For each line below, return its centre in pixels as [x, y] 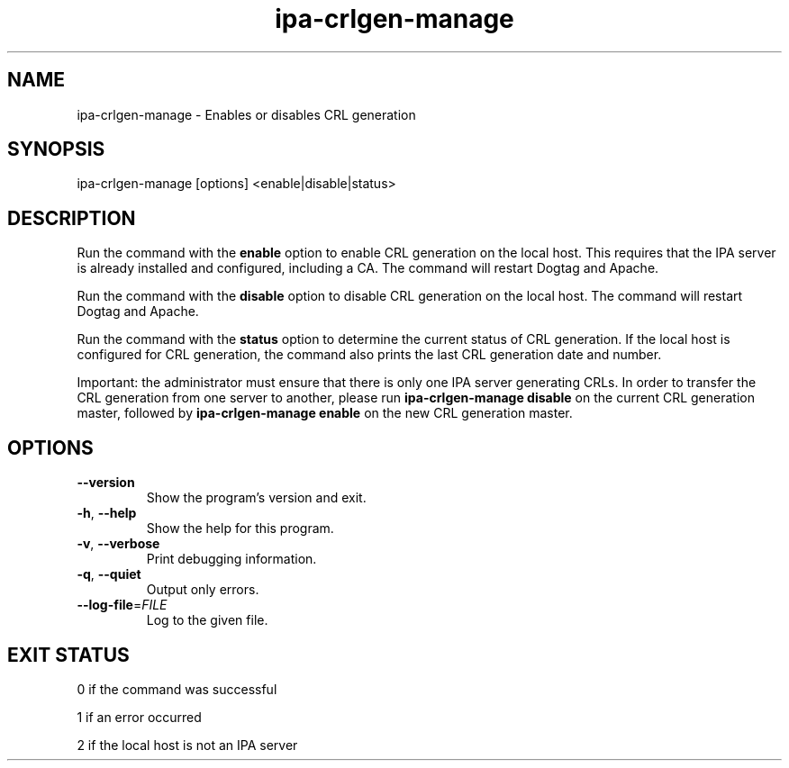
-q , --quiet [109, 574]
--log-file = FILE [122, 605]
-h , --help [107, 513]
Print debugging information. [231, 559]
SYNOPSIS [56, 149]
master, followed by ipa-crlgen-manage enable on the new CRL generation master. [325, 413]
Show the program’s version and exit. [256, 498]
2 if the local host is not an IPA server [187, 745]
